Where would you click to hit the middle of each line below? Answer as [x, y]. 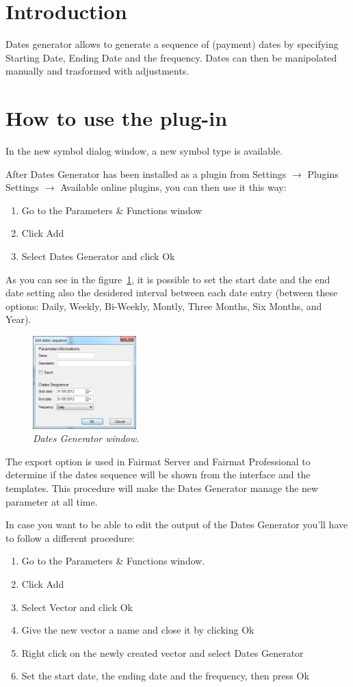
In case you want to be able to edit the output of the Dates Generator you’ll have [177, 524]
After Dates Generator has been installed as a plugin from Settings [146, 173]
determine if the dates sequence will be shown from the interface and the [158, 475]
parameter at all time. [52, 501]
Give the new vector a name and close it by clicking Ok [138, 630]
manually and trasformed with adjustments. [97, 71]
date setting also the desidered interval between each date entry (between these [172, 293]
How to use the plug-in [117, 118]
